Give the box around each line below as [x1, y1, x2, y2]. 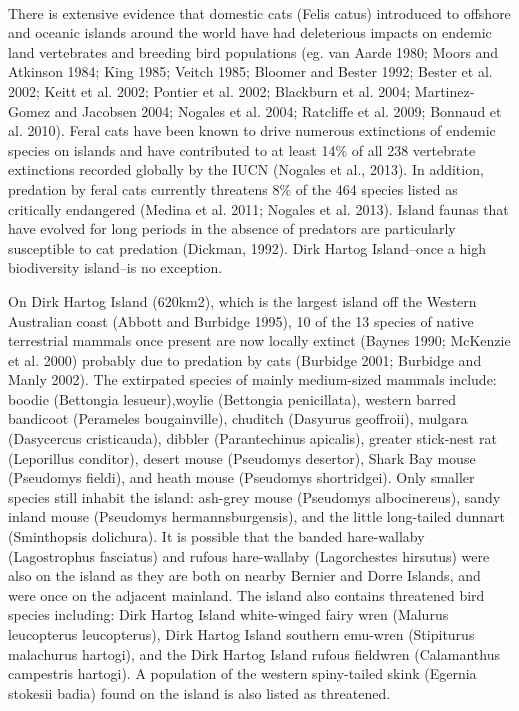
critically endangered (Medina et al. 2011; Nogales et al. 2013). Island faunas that [8, 198, 509, 219]
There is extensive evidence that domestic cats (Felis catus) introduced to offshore [8, 2, 511, 23]
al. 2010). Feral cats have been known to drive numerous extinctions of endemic [8, 120, 496, 141]
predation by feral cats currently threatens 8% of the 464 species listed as [8, 178, 458, 199]
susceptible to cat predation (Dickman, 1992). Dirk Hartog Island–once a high [8, 237, 486, 258]
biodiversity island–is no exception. [8, 257, 223, 278]
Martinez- [414, 80, 475, 101]
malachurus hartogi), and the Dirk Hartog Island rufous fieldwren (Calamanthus [8, 643, 500, 664]
